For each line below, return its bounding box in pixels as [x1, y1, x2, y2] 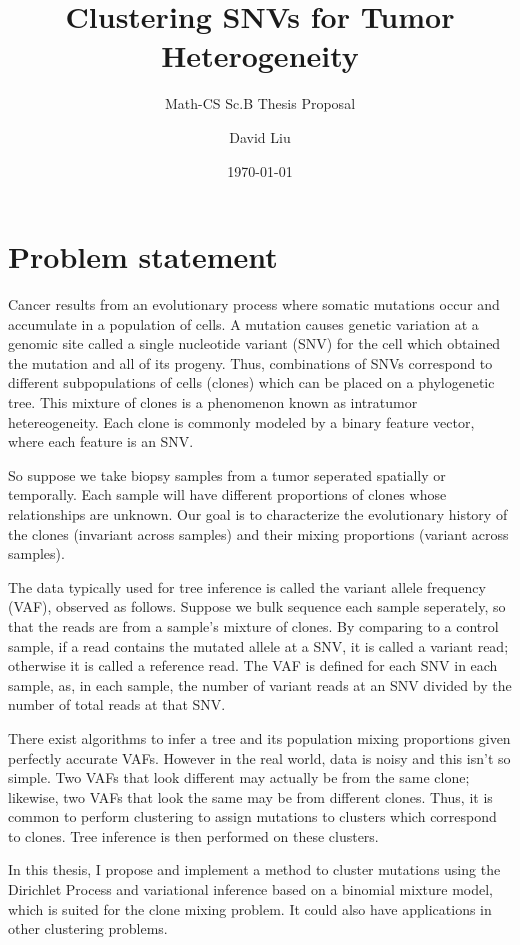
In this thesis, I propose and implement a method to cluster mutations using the [8, 859, 501, 880]
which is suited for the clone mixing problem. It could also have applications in [8, 898, 492, 919]
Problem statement [8, 236, 278, 277]
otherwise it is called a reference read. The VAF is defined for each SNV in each [8, 655, 498, 676]
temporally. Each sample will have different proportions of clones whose [8, 484, 447, 505]
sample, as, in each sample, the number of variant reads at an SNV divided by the [8, 674, 512, 695]
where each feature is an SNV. [8, 431, 194, 452]
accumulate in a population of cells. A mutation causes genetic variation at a [8, 313, 479, 334]
